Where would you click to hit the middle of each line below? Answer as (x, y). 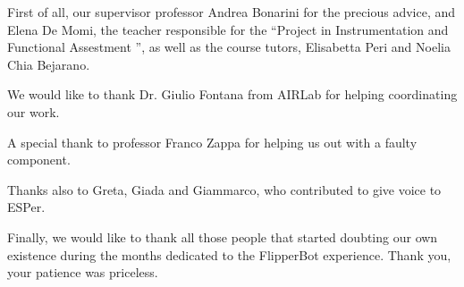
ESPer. (26, 207)
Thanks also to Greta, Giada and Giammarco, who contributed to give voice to (224, 189)
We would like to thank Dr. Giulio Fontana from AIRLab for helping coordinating (232, 94)
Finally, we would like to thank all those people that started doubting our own (223, 236)
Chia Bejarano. (49, 64)
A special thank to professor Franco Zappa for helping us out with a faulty (212, 142)
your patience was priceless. (83, 272)
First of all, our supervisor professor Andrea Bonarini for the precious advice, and (232, 12)
